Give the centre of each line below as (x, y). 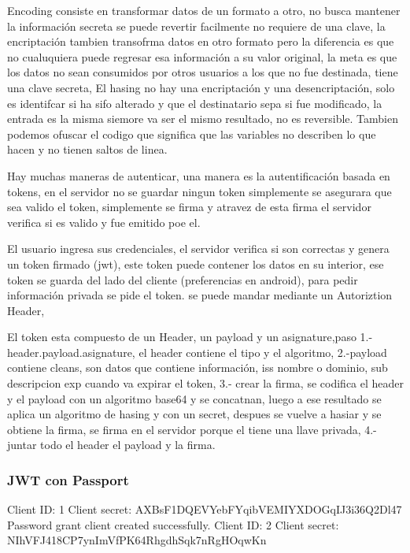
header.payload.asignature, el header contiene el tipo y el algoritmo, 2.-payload (197, 352)
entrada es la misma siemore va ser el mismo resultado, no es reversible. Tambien (203, 119)
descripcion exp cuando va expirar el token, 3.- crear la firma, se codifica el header (206, 383)
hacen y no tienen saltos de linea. (87, 149)
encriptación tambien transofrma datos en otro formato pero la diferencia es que (201, 41)
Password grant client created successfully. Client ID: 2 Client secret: (173, 524)
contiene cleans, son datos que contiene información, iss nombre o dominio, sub (198, 367)
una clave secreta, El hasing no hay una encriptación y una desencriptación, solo (201, 87)
